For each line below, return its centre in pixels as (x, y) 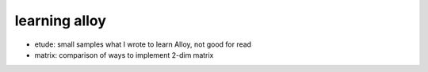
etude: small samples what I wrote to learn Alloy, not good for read (143, 44)
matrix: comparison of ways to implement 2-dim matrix (124, 55)
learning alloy (61, 21)
